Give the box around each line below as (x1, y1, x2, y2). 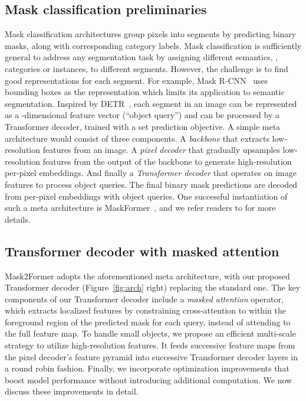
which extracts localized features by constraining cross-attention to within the (5, 304, 286, 317)
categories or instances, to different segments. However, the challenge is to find (5, 62, 288, 74)
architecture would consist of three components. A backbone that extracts (5, 132, 269, 144)
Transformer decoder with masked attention (5, 242, 279, 260)
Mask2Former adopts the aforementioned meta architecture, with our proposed (5, 269, 290, 282)
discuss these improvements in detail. (5, 385, 139, 397)
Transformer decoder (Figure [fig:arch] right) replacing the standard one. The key (5, 281, 301, 294)
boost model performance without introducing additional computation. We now (5, 373, 292, 386)
